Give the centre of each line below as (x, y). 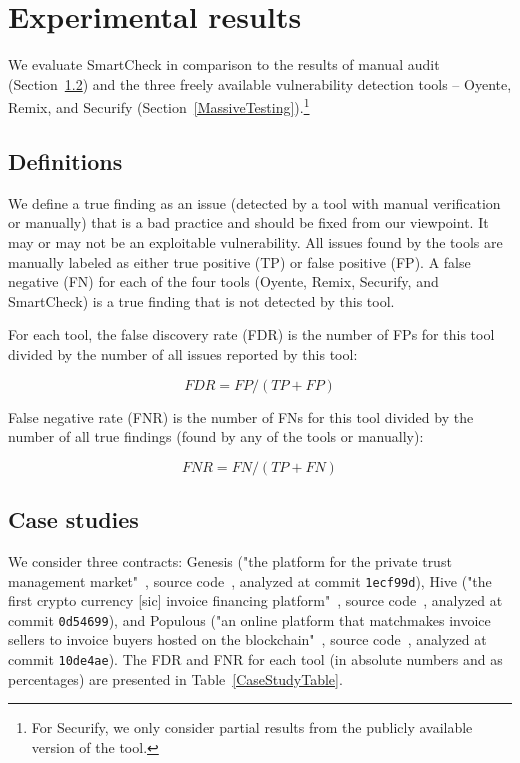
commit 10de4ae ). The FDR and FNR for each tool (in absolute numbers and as (255, 659)
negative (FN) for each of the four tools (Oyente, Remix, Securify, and (223, 281)
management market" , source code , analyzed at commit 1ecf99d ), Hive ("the (250, 580)
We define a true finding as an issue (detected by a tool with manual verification (254, 202)
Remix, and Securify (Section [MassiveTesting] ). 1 (159, 105)
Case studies (73, 519)
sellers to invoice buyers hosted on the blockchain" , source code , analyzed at (247, 639)
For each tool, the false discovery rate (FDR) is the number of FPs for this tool (251, 334)
